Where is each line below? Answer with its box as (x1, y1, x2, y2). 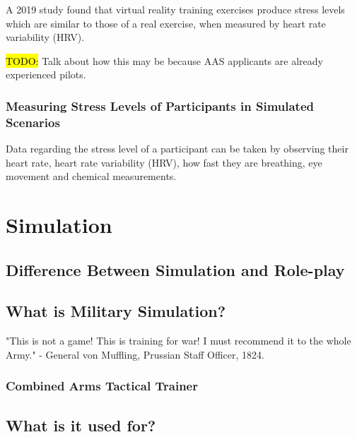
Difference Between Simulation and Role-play (6, 258, 345, 280)
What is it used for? (6, 414, 156, 436)
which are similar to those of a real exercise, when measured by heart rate (6, 16, 326, 30)
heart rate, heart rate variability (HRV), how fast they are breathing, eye (6, 155, 322, 169)
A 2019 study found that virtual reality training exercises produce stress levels (6, 2, 345, 16)
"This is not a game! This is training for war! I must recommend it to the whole (6, 333, 351, 348)
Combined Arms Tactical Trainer (6, 377, 198, 395)
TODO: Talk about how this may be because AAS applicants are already (6, 53, 323, 68)
